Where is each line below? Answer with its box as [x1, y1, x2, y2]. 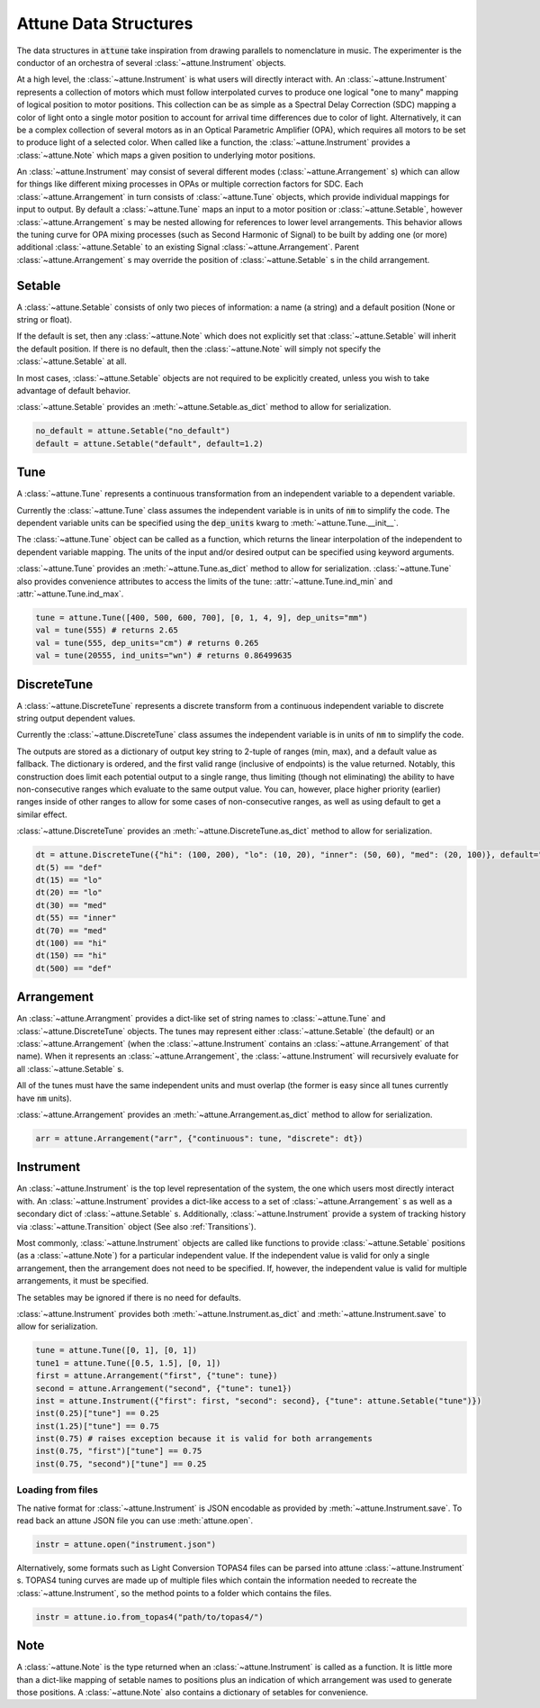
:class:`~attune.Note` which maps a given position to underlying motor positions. [16, 150, 316, 160]
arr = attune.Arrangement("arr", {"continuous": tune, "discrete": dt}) [35, 1133, 364, 1143]
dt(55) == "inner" [35, 913, 117, 923]
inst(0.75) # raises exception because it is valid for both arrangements [35, 1433, 373, 1444]
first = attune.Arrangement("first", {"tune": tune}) [35, 1370, 278, 1381]
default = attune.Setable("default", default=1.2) [35, 438, 265, 449]
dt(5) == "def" [35, 862, 103, 873]
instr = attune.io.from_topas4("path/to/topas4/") [35, 1612, 265, 1622]
